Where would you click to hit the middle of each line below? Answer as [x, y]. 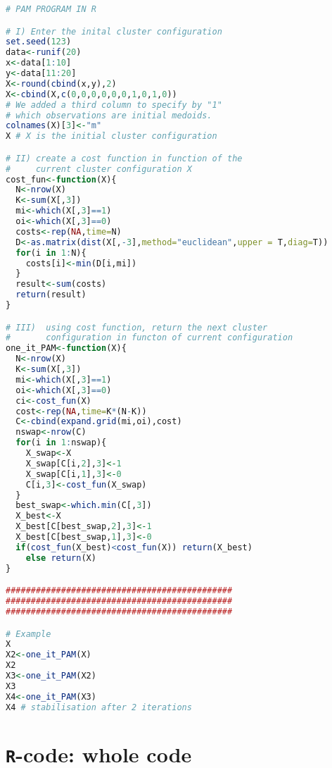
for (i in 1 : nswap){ [61, 443]
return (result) [51, 295]
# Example [28, 634]
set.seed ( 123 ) [39, 42]
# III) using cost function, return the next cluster [137, 327]
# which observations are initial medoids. [109, 115]
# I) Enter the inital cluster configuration [114, 31]
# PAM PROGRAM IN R [51, 9]
